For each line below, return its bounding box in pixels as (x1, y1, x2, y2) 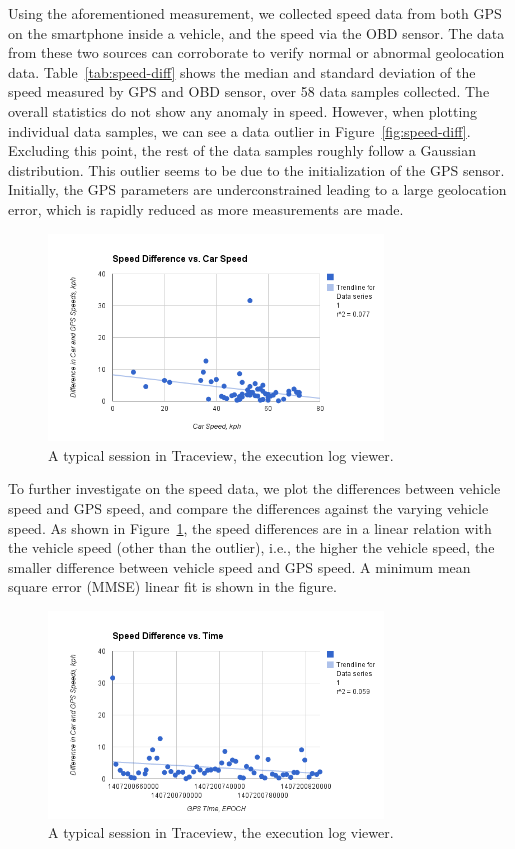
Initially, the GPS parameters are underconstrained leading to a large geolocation (8, 179, 507, 200)
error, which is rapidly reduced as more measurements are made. (8, 198, 404, 219)
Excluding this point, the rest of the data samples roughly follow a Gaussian (8, 140, 476, 161)
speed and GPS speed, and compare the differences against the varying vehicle (8, 498, 489, 519)
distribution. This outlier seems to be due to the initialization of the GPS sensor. (8, 159, 505, 180)
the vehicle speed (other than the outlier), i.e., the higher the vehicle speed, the (8, 537, 495, 558)
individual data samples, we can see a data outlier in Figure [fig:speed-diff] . (8, 120, 471, 141)
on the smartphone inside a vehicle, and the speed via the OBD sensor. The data (8, 22, 505, 43)
